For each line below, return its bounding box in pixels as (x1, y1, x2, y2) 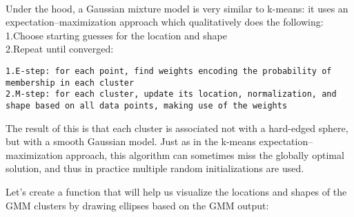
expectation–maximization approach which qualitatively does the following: (6, 15, 324, 29)
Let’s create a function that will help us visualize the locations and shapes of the (6, 184, 347, 198)
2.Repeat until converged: (6, 41, 114, 56)
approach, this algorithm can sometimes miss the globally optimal (66, 147, 344, 162)
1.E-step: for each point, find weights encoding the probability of (6, 66, 332, 76)
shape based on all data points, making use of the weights (6, 100, 288, 111)
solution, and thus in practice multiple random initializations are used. (6, 161, 304, 176)
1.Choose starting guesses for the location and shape (6, 28, 227, 42)
